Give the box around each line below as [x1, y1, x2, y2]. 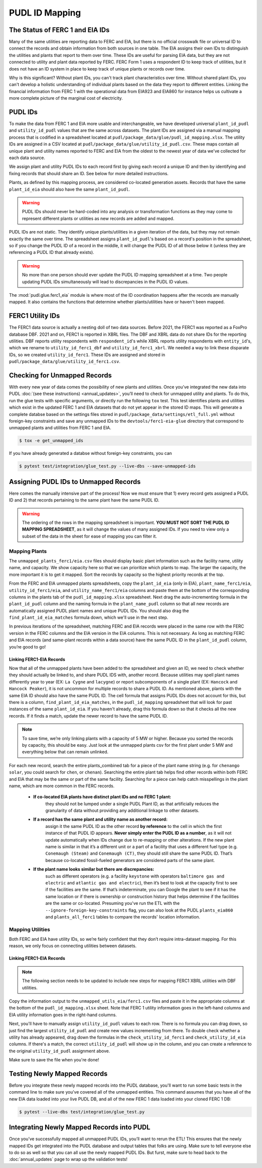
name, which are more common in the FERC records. [9, 783, 115, 789]
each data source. [9, 155, 46, 161]
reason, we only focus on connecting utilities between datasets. [9, 943, 137, 949]
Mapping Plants [9, 548, 47, 555]
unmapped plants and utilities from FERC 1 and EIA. [9, 425, 112, 431]
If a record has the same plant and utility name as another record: [33, 816, 168, 822]
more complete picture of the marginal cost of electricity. [9, 95, 123, 101]
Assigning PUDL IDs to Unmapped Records [9, 477, 141, 486]
